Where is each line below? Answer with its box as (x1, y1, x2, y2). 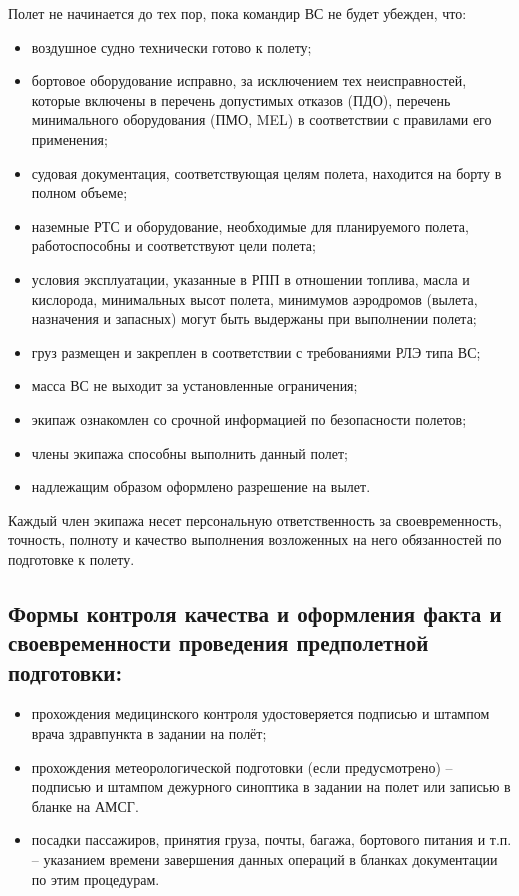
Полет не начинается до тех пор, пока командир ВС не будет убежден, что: (8, 3, 467, 23)
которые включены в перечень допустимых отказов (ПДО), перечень (31, 89, 451, 110)
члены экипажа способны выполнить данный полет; (31, 442, 348, 463)
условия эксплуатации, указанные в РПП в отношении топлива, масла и (31, 268, 470, 289)
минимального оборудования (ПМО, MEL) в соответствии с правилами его (31, 109, 492, 130)
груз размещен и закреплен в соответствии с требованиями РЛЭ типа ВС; (31, 341, 481, 362)
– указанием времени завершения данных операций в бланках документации (31, 849, 498, 870)
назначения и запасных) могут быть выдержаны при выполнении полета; (31, 308, 477, 329)
